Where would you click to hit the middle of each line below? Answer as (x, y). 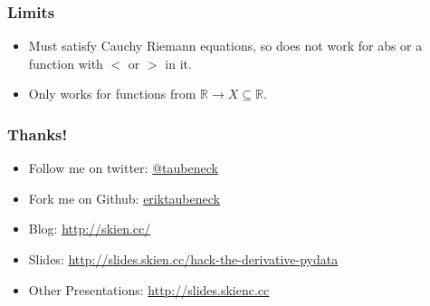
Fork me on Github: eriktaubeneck (124, 198)
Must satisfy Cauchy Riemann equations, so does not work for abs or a (225, 46)
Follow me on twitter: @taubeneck (123, 168)
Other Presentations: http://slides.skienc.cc (149, 289)
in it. (178, 63)
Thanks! (38, 134)
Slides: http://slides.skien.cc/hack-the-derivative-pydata (183, 259)
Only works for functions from (112, 94)
